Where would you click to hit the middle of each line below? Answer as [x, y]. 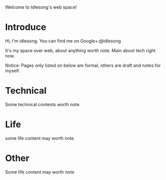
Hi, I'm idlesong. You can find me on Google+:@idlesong [63, 41]
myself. [13, 70]
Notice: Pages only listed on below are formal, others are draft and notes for [83, 65]
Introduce [26, 27]
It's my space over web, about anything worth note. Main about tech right [80, 50]
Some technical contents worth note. [43, 104]
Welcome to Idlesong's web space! [41, 7]
